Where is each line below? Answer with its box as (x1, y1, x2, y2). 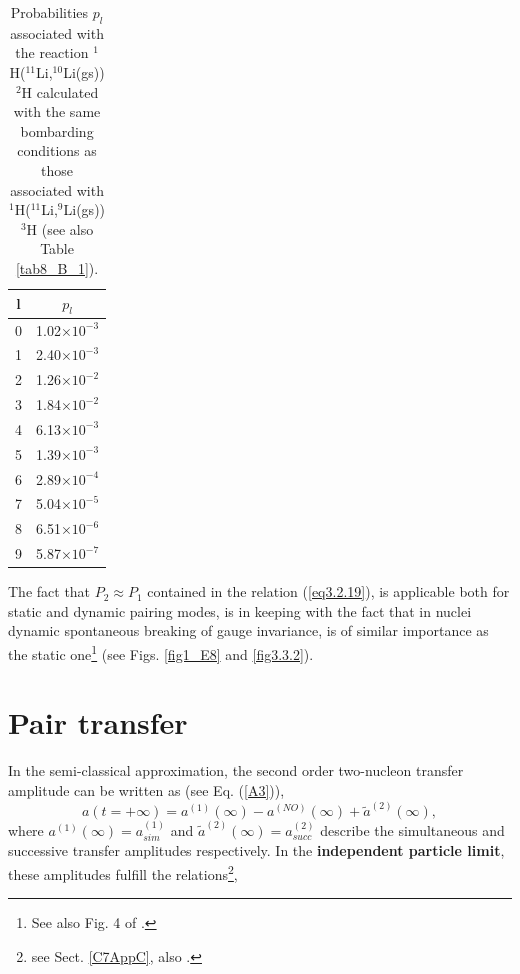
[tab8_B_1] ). (15, 257, 99, 278)
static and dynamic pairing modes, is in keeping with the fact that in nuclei (8, 600, 472, 621)
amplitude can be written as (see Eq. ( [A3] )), (8, 780, 285, 800)
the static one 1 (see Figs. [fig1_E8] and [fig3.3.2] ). (8, 641, 314, 664)
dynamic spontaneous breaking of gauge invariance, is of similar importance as (8, 620, 489, 641)
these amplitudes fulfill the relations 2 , (8, 861, 238, 884)
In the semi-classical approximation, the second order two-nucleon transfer (8, 760, 464, 781)
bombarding (20, 120, 94, 141)
